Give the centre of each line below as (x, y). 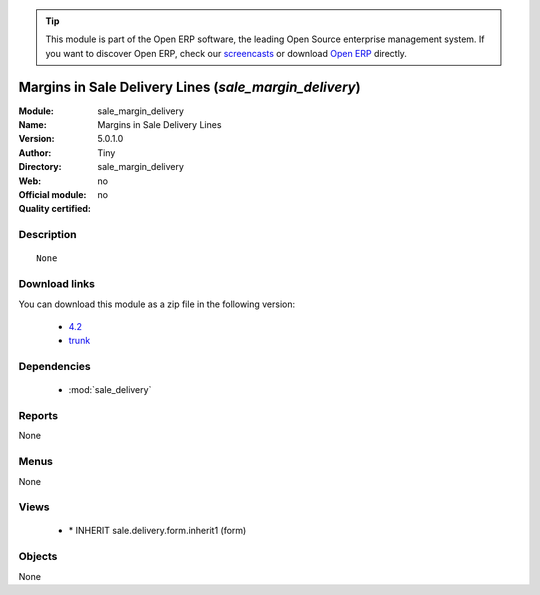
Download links (56, 284)
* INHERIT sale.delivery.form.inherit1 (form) (157, 531)
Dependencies (55, 367)
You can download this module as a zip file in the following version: (157, 304)
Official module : (52, 195)
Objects (38, 557)
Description (47, 235)
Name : (32, 125)
